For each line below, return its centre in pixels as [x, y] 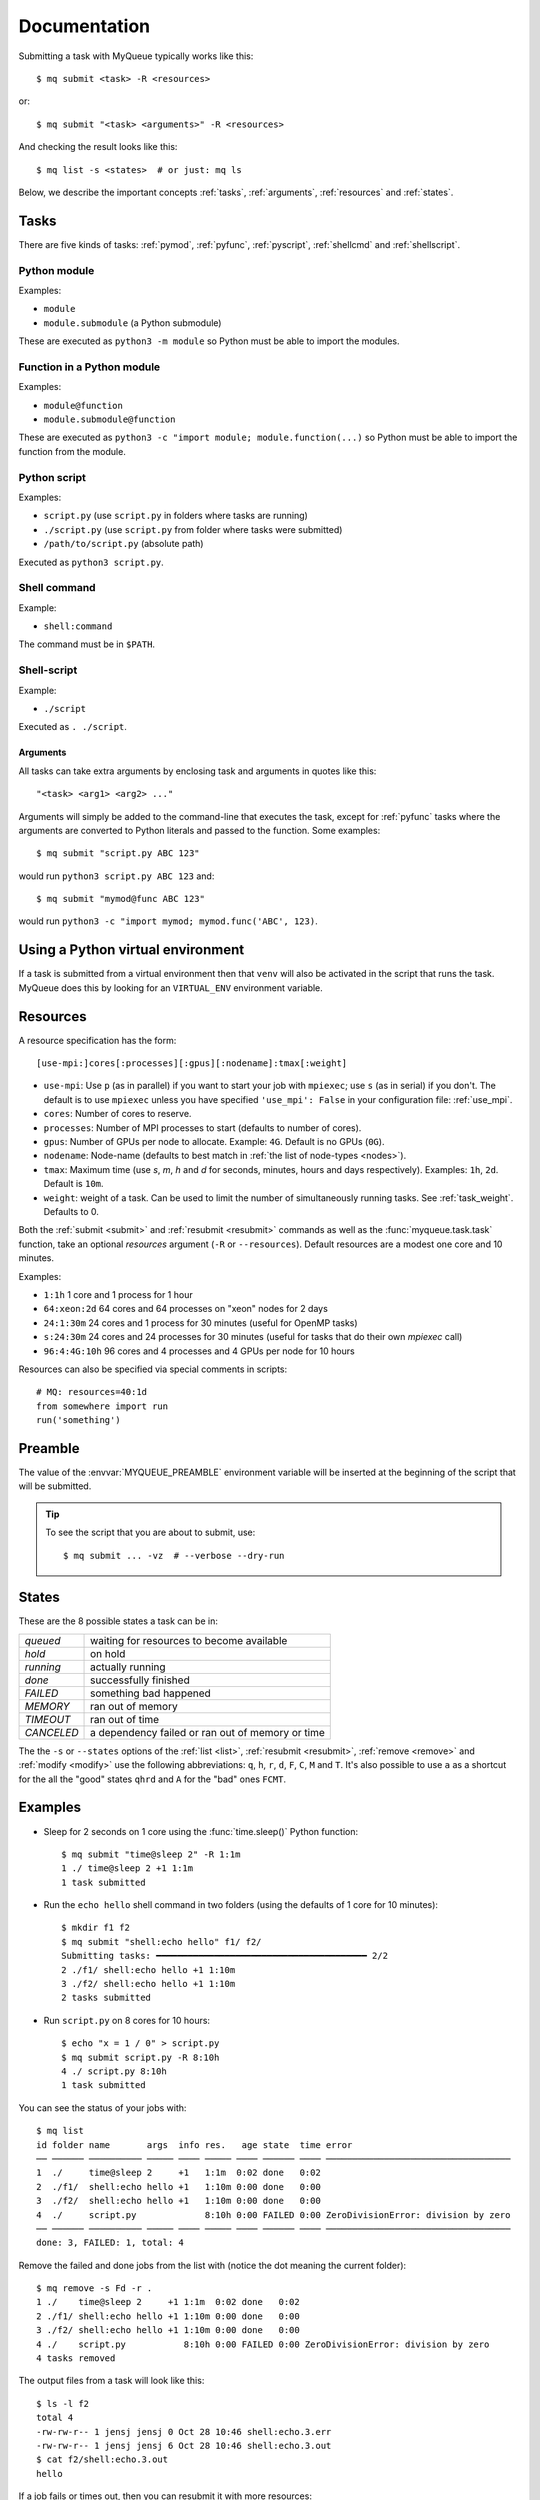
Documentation [84, 26]
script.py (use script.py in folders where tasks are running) [176, 516]
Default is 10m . [73, 1184]
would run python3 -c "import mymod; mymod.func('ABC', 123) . [168, 921]
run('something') [78, 1420]
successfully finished [140, 1680]
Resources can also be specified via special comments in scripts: [153, 1369]
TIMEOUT [47, 1719]
